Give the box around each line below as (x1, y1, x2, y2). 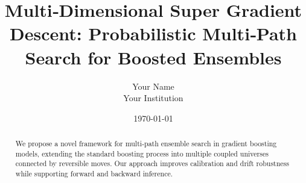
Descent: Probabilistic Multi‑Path (10, 21, 297, 46)
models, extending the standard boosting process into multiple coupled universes (15, 148, 269, 158)
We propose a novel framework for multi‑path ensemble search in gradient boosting (15, 138, 277, 149)
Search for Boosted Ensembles (25, 45, 282, 69)
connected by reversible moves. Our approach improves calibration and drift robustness (15, 158, 289, 169)
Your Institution (123, 91, 183, 104)
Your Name (132, 79, 174, 92)
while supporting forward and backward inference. (15, 169, 173, 179)
